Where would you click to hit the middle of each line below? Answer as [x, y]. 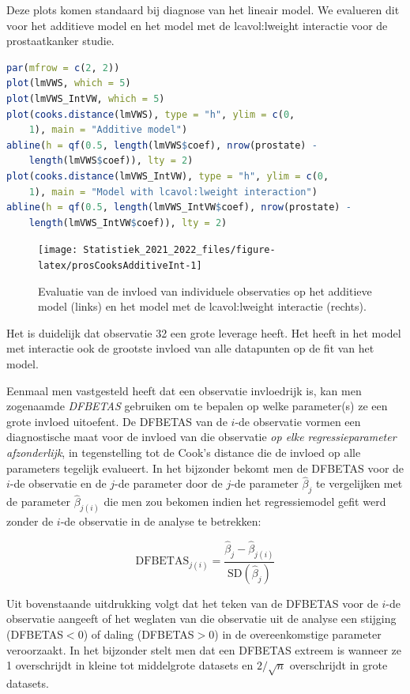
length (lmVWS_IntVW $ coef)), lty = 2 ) [128, 223]
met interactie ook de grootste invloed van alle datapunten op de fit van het [190, 348]
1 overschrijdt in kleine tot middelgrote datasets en [130, 665]
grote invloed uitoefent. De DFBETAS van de [117, 421]
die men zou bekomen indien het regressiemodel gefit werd [245, 502]
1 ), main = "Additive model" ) [108, 130]
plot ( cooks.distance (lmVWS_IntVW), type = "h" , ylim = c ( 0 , [168, 176]
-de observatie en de [58, 483]
